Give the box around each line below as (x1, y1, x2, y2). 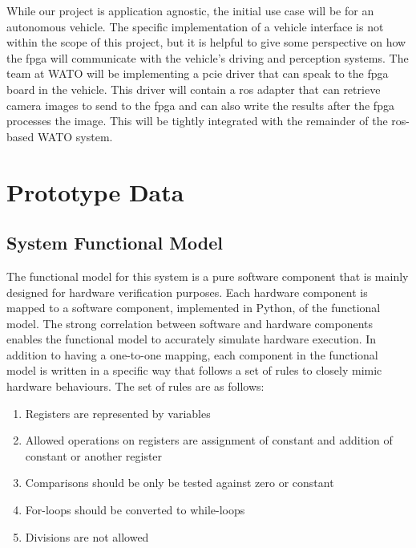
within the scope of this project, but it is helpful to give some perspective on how (6, 34, 406, 51)
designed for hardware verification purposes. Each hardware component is (6, 283, 368, 300)
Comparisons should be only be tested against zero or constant (25, 474, 334, 491)
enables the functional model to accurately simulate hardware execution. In (6, 331, 377, 347)
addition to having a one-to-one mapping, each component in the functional (6, 346, 378, 363)
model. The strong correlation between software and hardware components (6, 315, 374, 331)
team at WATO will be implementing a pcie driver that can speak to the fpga (6, 65, 389, 82)
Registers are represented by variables (25, 404, 211, 421)
